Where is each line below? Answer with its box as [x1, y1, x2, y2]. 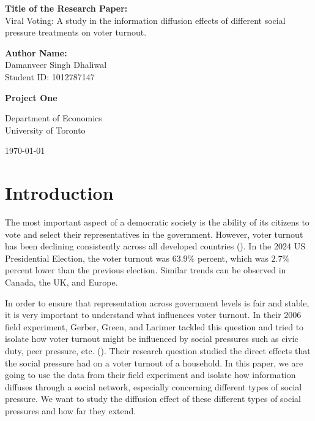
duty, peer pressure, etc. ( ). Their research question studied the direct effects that [5, 344, 311, 357]
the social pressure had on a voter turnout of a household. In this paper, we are [5, 356, 303, 369]
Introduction [5, 180, 114, 205]
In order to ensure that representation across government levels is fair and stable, [5, 296, 309, 309]
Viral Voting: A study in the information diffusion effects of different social [5, 13, 286, 26]
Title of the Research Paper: [5, 2, 128, 14]
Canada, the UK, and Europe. [5, 276, 118, 289]
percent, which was [197, 251, 269, 264]
